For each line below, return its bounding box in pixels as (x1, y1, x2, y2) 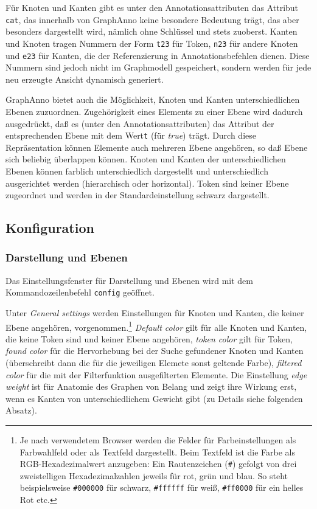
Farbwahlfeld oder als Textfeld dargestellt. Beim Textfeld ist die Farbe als (19, 445, 295, 458)
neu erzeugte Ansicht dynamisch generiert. (5, 72, 164, 85)
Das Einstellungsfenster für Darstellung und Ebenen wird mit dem (5, 274, 253, 286)
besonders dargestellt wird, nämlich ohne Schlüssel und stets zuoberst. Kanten (5, 25, 298, 38)
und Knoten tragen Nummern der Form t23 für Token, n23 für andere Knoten (5, 36, 298, 49)
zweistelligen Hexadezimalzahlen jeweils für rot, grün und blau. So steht (19, 469, 288, 482)
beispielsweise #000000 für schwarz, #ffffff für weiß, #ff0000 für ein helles (19, 481, 304, 494)
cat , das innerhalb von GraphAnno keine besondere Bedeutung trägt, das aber (5, 13, 299, 26)
